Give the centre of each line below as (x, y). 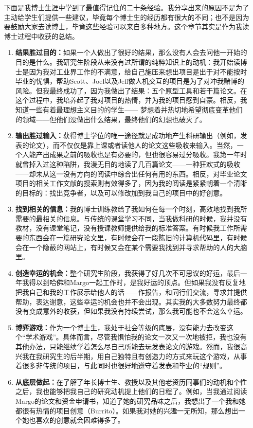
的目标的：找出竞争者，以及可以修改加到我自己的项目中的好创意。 (121, 192)
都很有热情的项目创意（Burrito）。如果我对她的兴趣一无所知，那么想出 (127, 410)
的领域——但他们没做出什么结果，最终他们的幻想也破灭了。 (111, 119)
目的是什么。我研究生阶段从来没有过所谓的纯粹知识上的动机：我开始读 (128, 62)
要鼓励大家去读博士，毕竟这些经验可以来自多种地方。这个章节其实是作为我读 (126, 27)
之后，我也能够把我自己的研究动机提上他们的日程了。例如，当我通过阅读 (131, 391)
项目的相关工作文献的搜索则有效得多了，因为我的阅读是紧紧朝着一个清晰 (131, 183)
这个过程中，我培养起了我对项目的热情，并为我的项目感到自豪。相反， (128, 100)
